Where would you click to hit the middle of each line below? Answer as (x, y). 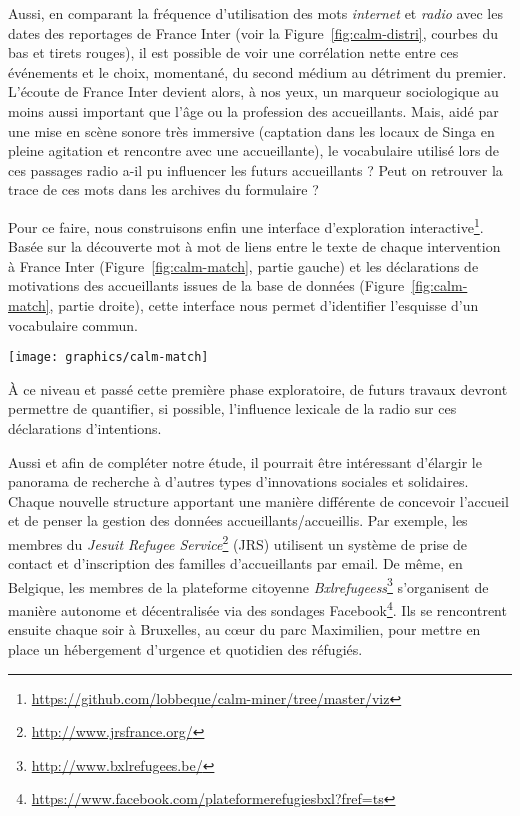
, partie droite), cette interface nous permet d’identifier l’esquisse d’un (264, 304)
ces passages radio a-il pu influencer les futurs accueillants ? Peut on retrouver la (255, 169)
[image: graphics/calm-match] (108, 357)
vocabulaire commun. (73, 324)
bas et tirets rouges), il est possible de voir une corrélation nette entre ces (233, 52)
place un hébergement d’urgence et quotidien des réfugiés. (185, 648)
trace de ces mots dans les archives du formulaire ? (163, 189)
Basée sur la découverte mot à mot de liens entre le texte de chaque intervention (254, 246)
